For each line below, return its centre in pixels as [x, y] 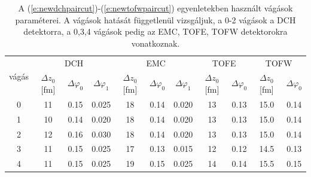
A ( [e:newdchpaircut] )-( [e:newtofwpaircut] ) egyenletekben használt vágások [155, 8]
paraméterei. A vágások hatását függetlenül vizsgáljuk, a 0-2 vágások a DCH [155, 19]
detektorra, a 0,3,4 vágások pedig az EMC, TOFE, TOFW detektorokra [155, 31]
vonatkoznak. [155, 43]
